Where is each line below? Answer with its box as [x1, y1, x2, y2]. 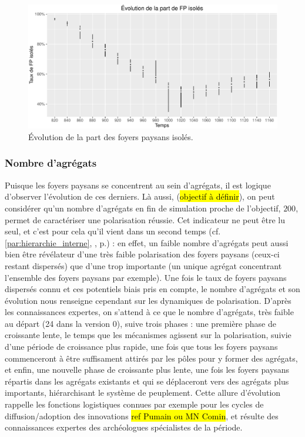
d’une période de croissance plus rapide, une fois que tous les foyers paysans [5, 340, 278, 353]
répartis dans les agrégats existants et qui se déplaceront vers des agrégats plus [5, 375, 289, 387]
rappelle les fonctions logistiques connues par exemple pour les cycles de [5, 398, 264, 410]
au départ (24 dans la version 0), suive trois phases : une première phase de [5, 317, 276, 329]
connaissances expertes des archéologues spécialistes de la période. [5, 421, 243, 433]
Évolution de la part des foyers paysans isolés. [28, 130, 193, 143]
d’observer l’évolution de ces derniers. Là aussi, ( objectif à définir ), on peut [5, 190, 275, 203]
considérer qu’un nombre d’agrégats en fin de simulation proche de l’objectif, [5, 201, 281, 214]
